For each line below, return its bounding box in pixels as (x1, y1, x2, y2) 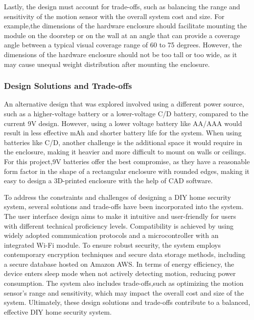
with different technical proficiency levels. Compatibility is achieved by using (4, 220, 233, 231)
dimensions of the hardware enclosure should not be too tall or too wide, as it (4, 49, 237, 59)
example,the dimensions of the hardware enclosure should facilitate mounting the (4, 21, 247, 31)
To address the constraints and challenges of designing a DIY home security (4, 192, 231, 202)
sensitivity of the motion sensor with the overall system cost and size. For (4, 11, 225, 21)
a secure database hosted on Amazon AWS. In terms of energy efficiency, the (4, 258, 234, 269)
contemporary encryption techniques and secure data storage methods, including (4, 249, 246, 259)
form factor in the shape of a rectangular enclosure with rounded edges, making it (4, 166, 250, 176)
